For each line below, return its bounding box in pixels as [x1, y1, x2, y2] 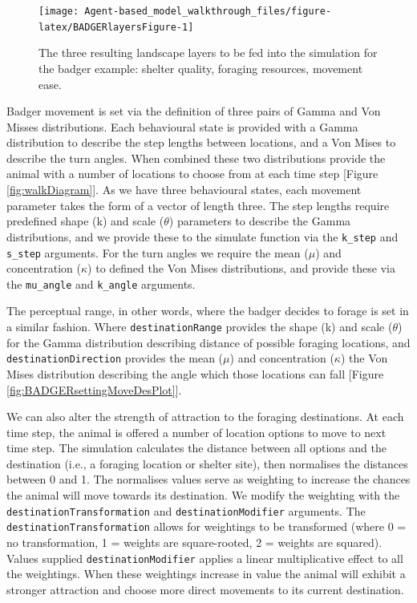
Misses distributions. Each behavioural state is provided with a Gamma [6, 118, 358, 135]
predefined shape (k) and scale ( [6, 212, 164, 229]
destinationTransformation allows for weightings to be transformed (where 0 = [6, 518, 407, 535]
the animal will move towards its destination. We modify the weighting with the [6, 487, 400, 504]
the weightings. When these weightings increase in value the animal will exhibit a [6, 565, 406, 582]
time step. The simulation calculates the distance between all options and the [6, 439, 387, 456]
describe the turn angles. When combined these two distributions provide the [6, 149, 386, 166]
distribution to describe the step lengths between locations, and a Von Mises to [6, 134, 396, 151]
